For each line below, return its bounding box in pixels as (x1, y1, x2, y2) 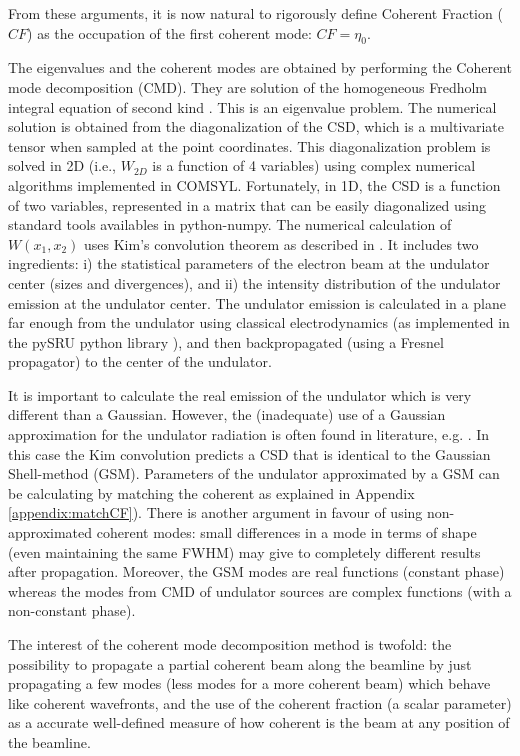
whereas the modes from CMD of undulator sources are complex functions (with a (8, 580, 512, 601)
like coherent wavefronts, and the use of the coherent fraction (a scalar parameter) (8, 692, 512, 713)
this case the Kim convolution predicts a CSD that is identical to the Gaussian (8, 443, 491, 464)
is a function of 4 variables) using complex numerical (152, 155, 476, 176)
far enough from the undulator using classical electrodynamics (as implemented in (8, 312, 510, 333)
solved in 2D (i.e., (8, 155, 116, 176)
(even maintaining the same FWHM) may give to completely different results (8, 541, 481, 562)
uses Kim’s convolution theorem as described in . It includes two (83, 233, 479, 254)
